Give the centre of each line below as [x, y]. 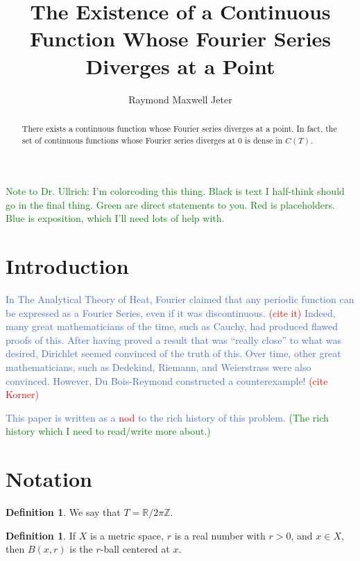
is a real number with [220, 535]
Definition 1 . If [41, 535]
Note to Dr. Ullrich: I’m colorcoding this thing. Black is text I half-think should [175, 191]
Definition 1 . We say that [63, 512]
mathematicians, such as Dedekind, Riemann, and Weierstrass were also [158, 367]
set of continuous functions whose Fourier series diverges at [129, 140]
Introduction [67, 266]
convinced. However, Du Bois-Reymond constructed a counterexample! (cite [167, 380]
